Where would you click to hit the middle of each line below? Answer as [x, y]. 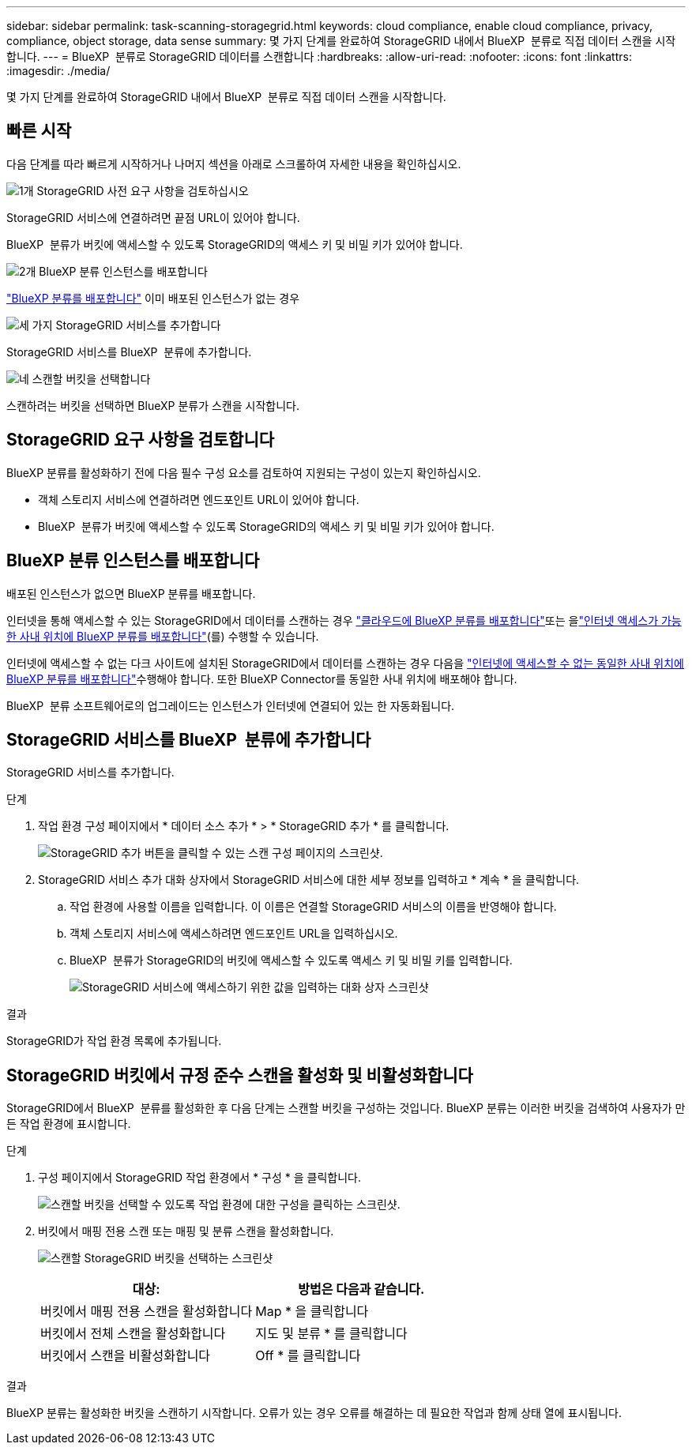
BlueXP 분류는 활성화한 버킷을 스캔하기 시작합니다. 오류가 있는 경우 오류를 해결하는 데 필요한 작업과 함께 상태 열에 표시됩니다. [314, 1413]
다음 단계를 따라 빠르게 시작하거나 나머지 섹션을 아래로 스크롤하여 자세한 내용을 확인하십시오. [234, 164]
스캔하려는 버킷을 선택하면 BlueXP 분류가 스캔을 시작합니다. [153, 405]
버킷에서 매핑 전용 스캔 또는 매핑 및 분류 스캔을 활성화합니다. [186, 1231]
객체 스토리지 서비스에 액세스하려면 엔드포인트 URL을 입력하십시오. [234, 934]
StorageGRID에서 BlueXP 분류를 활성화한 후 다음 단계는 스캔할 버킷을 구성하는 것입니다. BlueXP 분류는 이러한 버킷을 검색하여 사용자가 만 [346, 1108]
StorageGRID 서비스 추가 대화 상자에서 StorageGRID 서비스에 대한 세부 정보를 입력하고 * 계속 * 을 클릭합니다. [309, 880]
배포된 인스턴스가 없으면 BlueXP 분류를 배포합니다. [131, 593]
